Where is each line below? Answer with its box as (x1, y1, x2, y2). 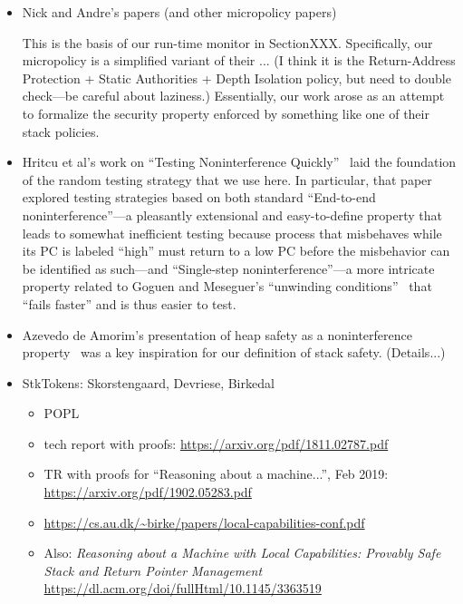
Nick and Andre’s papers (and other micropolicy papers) (22, 3, 337, 21)
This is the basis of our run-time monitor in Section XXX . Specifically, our (22, 33, 433, 52)
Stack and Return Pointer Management (43, 560, 263, 580)
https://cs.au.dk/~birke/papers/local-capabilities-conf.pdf (43, 512, 365, 531)
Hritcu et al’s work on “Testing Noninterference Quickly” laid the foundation (22, 152, 457, 171)
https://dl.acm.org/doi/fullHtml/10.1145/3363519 (43, 579, 322, 598)
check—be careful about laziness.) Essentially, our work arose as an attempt (22, 86, 445, 105)
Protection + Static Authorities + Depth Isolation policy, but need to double (22, 68, 451, 87)
